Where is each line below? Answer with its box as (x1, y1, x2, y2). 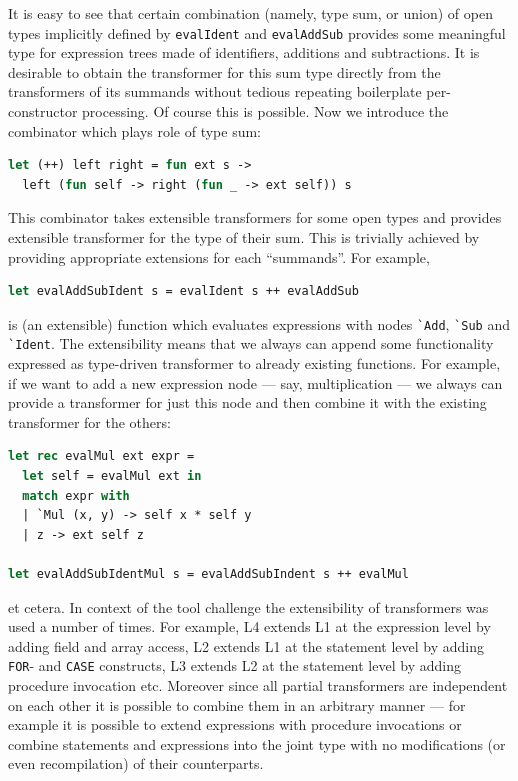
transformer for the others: (8, 411, 171, 432)
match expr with (22, 488, 130, 503)
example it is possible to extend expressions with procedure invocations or (8, 714, 462, 735)
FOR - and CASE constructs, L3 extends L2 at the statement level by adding (8, 655, 461, 676)
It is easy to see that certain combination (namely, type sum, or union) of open (8, 3, 493, 23)
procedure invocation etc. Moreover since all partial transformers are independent (8, 675, 508, 696)
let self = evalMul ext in (22, 469, 202, 484)
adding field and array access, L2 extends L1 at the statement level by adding (8, 635, 484, 656)
